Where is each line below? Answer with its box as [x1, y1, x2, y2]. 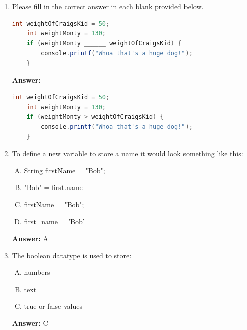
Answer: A [12, 233, 49, 244]
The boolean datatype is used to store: [12, 250, 132, 260]
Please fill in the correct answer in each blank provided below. [12, 1, 204, 11]
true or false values [24, 301, 82, 311]
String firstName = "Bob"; [24, 165, 105, 175]
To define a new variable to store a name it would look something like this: [12, 148, 243, 159]
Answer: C [12, 318, 48, 328]
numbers [24, 267, 50, 277]
